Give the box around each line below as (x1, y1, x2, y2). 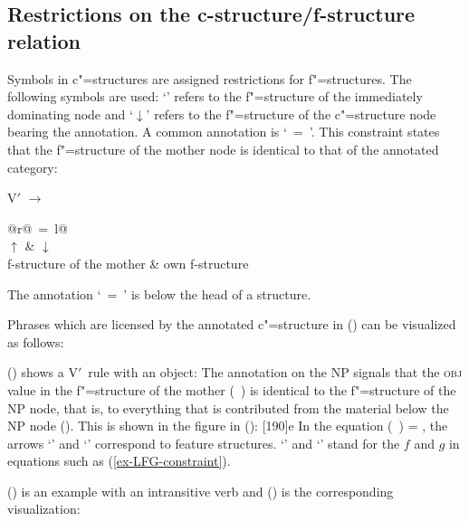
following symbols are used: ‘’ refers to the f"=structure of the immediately (7, 87, 423, 106)
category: (7, 157, 58, 176)
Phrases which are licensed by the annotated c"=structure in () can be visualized (7, 315, 456, 334)
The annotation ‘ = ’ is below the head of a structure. (7, 284, 311, 303)
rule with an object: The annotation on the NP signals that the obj (88, 363, 463, 382)
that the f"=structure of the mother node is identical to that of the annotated (7, 139, 439, 158)
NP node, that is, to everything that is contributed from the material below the (7, 398, 449, 417)
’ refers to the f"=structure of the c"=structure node (146, 104, 436, 123)
